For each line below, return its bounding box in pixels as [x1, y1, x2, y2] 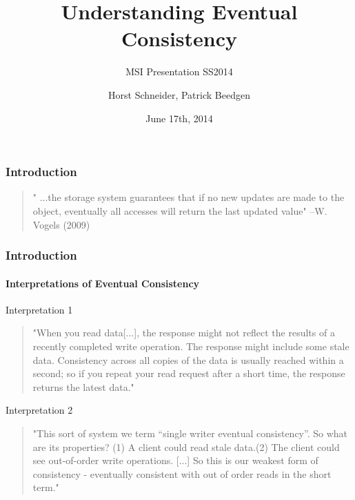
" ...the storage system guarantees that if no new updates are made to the [32, 190, 345, 204]
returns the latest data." [32, 379, 134, 394]
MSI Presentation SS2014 [125, 64, 233, 79]
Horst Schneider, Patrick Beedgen [108, 87, 250, 102]
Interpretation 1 [6, 302, 73, 316]
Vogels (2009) [32, 217, 90, 231]
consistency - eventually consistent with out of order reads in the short [32, 466, 332, 481]
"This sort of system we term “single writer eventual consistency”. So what [32, 425, 347, 440]
